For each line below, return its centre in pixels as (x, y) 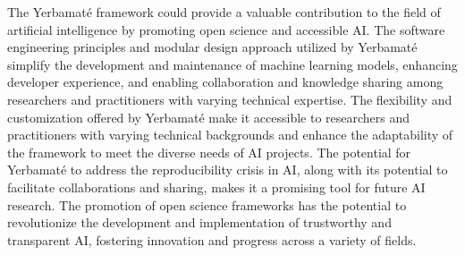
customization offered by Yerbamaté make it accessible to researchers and (209, 117)
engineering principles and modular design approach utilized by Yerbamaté (212, 47)
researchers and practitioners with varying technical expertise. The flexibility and (230, 99)
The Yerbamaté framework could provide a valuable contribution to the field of (224, 12)
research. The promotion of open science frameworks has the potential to (207, 204)
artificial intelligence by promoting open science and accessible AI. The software (226, 29)
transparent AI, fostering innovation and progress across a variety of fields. (212, 239)
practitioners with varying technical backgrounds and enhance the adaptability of (230, 135)
